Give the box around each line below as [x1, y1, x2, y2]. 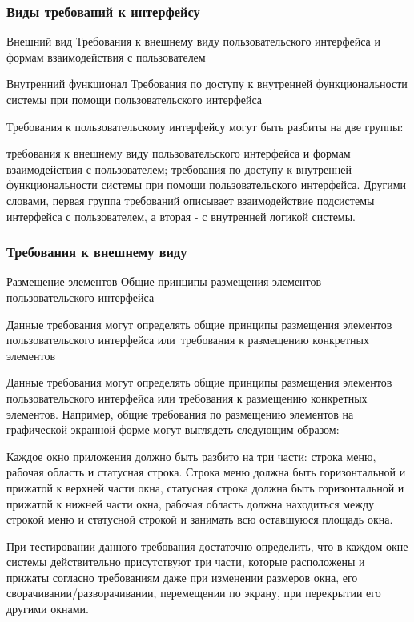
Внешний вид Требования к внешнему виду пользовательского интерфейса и [6, 33, 380, 50]
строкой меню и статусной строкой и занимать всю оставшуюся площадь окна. [6, 511, 393, 528]
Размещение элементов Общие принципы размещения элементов [6, 273, 322, 290]
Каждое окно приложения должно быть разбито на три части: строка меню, [6, 447, 376, 464]
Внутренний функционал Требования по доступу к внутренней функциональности [6, 75, 408, 92]
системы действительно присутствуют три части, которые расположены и [6, 553, 365, 570]
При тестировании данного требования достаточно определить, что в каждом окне [6, 537, 408, 554]
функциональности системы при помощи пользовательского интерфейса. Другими [6, 176, 407, 193]
